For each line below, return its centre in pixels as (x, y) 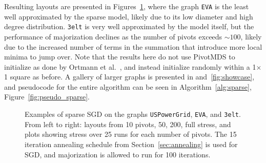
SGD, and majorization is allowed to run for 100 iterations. (118, 154)
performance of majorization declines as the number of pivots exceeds (113, 36)
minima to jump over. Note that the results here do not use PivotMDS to (120, 57)
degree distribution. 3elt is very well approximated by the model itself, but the (129, 26)
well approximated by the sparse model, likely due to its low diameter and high (129, 16)
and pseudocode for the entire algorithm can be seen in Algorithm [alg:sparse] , (128, 86)
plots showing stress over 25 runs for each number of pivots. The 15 (131, 134)
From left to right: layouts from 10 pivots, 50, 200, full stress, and (128, 124)
